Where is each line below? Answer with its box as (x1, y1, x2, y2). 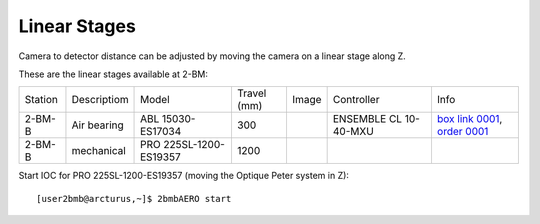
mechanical (71, 144, 127, 158)
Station (24, 93, 59, 107)
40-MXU (332, 125, 374, 139)
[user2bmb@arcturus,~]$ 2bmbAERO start (36, 193, 232, 204)
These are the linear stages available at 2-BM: (18, 68, 209, 80)
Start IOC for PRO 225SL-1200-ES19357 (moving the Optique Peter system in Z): (18, 170, 350, 182)
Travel (236, 86, 267, 100)
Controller (332, 93, 380, 107)
